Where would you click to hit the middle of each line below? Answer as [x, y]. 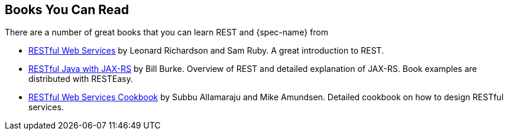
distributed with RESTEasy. [81, 79]
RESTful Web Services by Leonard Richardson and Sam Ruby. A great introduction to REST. [206, 51]
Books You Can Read [67, 10]
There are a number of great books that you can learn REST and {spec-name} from [166, 32]
